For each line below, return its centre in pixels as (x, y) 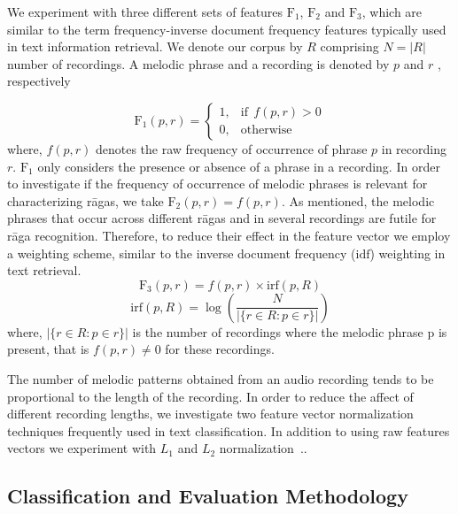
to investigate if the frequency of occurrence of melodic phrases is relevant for (217, 184)
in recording (414, 148)
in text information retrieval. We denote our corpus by (155, 46)
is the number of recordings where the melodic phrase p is (290, 331)
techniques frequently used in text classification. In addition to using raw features (229, 430)
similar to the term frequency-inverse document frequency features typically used (227, 29)
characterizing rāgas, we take (85, 200)
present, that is (48, 349)
